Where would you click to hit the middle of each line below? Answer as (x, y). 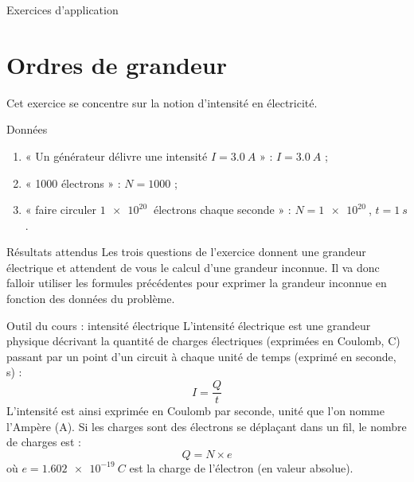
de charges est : (44, 442)
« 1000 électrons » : (73, 183)
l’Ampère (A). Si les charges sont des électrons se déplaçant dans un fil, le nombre (207, 426)
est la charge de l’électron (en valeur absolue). (241, 467)
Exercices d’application (62, 10)
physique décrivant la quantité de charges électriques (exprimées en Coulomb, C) (203, 341)
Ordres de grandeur (117, 64)
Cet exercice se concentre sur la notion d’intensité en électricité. (162, 102)
